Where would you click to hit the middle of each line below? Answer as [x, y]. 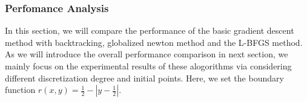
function [20, 90]
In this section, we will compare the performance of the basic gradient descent [150, 30]
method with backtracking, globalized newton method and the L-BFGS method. [154, 42]
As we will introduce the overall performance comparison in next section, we [147, 54]
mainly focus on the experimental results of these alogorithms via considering [148, 66]
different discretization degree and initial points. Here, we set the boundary [144, 78]
